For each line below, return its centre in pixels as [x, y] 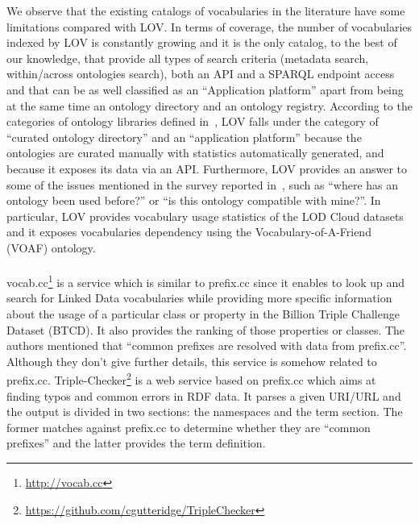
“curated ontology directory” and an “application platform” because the [184, 137]
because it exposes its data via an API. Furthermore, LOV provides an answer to [207, 168]
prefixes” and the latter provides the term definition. [136, 443]
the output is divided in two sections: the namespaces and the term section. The [205, 412]
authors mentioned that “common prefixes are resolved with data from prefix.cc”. [207, 345]
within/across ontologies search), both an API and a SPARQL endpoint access [201, 74]
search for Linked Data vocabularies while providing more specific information [199, 298]
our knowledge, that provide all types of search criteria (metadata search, [188, 58]
